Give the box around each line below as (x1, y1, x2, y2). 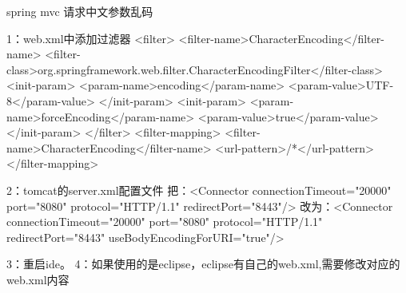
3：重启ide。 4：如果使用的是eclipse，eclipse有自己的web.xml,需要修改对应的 (6, 255, 400, 272)
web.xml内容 (6, 271, 70, 287)
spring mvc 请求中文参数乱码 (6, 3, 153, 19)
